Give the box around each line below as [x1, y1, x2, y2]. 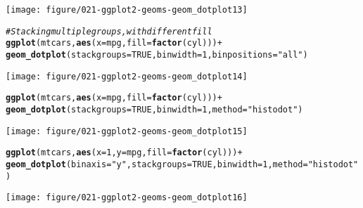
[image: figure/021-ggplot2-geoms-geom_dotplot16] [6, 193, 248, 203]
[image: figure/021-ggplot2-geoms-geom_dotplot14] [6, 71, 248, 82]
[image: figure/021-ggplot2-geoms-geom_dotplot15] [6, 126, 248, 136]
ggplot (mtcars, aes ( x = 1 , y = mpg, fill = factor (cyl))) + [6, 148, 243, 158]
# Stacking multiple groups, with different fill [6, 26, 212, 37]
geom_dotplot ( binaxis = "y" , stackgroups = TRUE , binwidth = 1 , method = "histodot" [6, 159, 359, 169]
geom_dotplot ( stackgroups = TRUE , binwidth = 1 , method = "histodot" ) [6, 104, 303, 115]
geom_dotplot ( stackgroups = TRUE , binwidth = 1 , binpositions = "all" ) [6, 49, 308, 60]
